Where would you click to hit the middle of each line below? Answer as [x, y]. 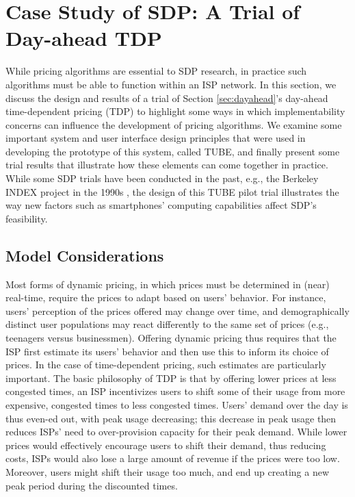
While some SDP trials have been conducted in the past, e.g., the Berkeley [162, 178]
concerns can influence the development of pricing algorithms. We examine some [174, 124]
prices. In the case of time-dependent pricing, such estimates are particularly [166, 365]
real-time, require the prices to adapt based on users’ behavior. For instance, [166, 297]
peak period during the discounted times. [92, 485]
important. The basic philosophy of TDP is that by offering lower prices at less [171, 378]
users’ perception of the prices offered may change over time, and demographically [177, 310]
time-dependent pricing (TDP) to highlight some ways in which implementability [175, 111]
